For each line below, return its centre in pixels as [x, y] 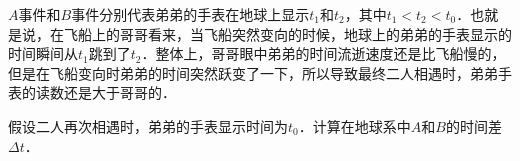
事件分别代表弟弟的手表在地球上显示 [190, 14]
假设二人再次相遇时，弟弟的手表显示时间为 [148, 125]
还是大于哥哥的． [119, 92]
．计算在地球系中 [354, 125]
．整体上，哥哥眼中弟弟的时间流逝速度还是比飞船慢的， [323, 53]
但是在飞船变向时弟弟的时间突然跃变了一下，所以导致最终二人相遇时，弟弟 [253, 72]
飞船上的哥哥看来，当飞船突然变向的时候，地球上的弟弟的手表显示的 [287, 33]
